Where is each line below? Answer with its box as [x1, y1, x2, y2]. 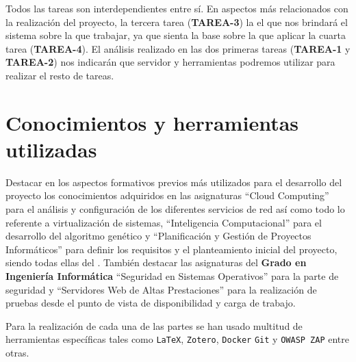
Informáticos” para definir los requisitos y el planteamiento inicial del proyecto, [5, 242, 338, 256]
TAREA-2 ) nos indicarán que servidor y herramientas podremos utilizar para [5, 55, 335, 69]
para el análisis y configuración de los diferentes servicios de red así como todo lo [5, 202, 345, 216]
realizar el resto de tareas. [5, 68, 114, 82]
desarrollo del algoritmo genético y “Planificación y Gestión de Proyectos [5, 229, 311, 243]
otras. [5, 346, 29, 360]
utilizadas [5, 135, 97, 163]
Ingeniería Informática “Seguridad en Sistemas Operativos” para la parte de [5, 269, 339, 283]
